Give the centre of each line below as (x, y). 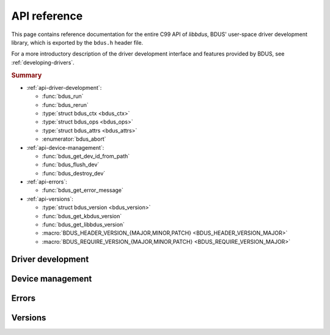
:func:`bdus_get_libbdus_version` (83, 225)
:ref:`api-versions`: (50, 199)
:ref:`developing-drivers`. (43, 62)
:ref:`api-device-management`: (65, 147)
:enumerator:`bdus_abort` (74, 139)
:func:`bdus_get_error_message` (82, 190)
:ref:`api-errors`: (47, 182)
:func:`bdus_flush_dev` (71, 164)
